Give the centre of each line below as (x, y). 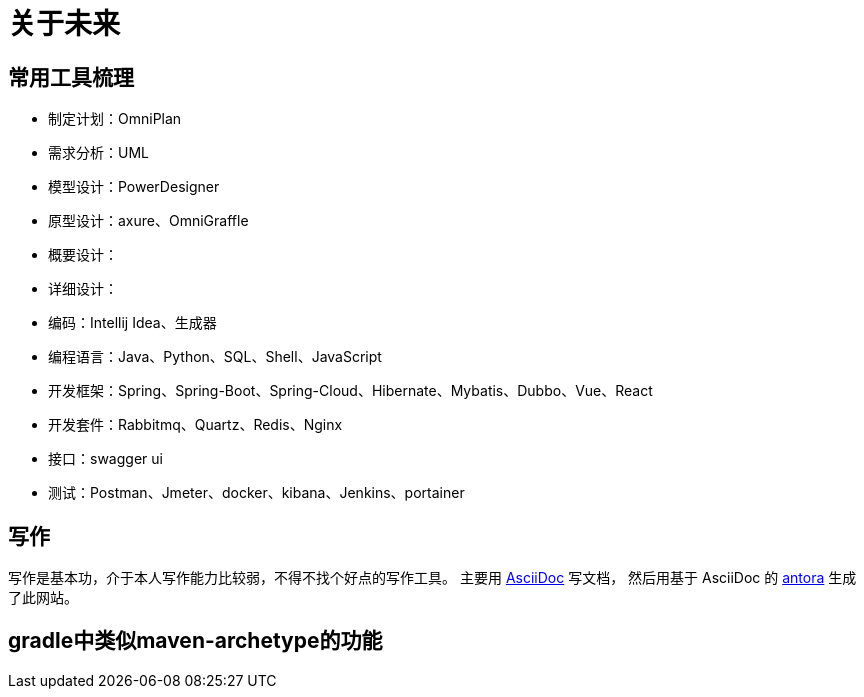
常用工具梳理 (71, 77)
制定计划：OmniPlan (115, 119)
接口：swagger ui (105, 459)
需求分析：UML (98, 153)
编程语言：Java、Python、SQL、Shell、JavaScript (215, 357)
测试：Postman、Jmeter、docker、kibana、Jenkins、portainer (256, 493)
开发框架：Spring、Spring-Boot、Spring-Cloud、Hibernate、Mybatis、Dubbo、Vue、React (350, 391)
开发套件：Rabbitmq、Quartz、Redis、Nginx (195, 425)
